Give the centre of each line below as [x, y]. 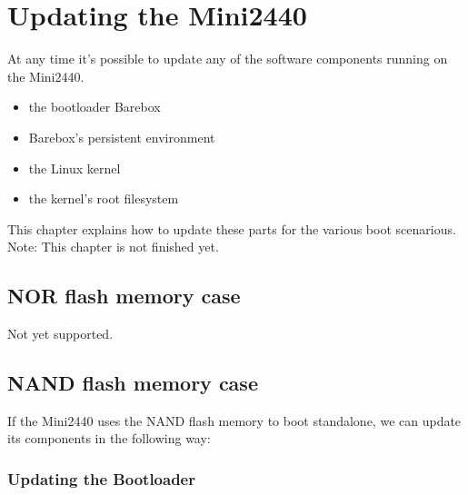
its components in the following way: [109, 438]
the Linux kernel [75, 168]
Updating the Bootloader [101, 478]
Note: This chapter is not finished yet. [113, 247]
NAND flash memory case [133, 383]
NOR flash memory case [124, 296]
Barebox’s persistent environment [122, 137]
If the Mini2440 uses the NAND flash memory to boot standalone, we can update [234, 420]
